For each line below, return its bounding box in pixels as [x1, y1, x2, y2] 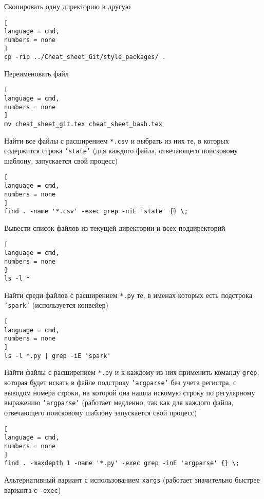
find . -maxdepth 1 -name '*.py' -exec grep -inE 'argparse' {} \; [4, 460, 240, 467]
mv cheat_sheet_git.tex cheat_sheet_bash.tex [4, 121, 162, 128]
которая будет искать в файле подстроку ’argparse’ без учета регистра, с [4, 377, 237, 388]
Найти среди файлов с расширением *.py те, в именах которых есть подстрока [4, 289, 252, 300]
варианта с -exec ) [4, 484, 61, 495]
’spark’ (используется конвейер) [4, 300, 108, 310]
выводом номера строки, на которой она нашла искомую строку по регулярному [4, 387, 255, 397]
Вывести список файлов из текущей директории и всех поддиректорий [4, 222, 225, 233]
